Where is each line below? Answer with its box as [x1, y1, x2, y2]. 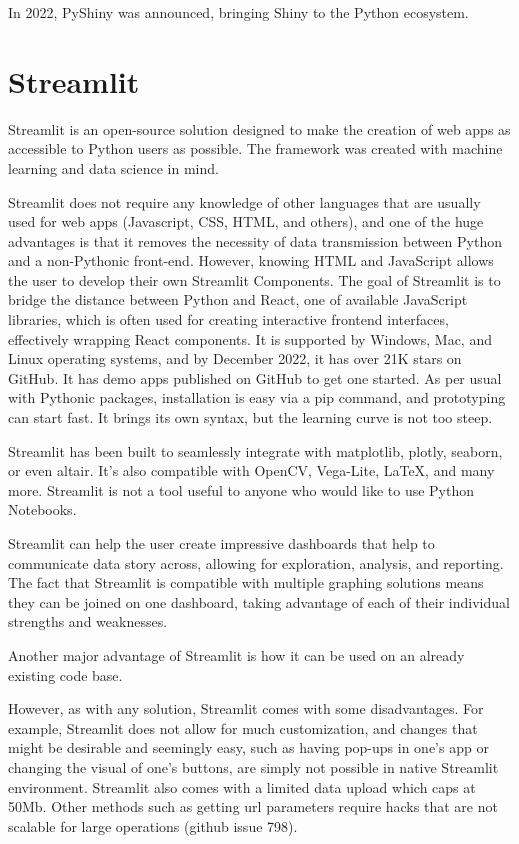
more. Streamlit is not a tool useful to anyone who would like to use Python [8, 479, 475, 500]
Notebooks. [8, 499, 77, 520]
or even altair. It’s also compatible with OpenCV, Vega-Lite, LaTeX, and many [8, 460, 495, 481]
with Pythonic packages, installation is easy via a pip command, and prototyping [8, 387, 506, 408]
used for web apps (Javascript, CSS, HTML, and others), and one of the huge [8, 211, 484, 232]
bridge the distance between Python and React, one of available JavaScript [8, 289, 468, 310]
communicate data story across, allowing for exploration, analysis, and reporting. [8, 552, 504, 573]
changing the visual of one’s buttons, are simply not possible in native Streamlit [8, 756, 499, 777]
